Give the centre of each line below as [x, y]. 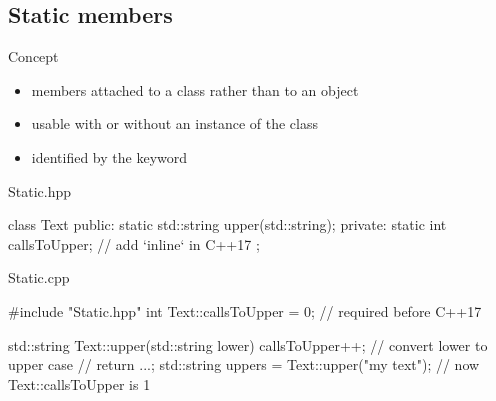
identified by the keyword [109, 156]
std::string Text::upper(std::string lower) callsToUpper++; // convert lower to [248, 344]
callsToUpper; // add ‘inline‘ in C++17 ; [134, 243]
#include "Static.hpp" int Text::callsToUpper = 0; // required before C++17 [245, 310]
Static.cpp [39, 277]
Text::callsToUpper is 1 [79, 383]
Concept [33, 56]
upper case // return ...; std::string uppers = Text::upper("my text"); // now [244, 364]
